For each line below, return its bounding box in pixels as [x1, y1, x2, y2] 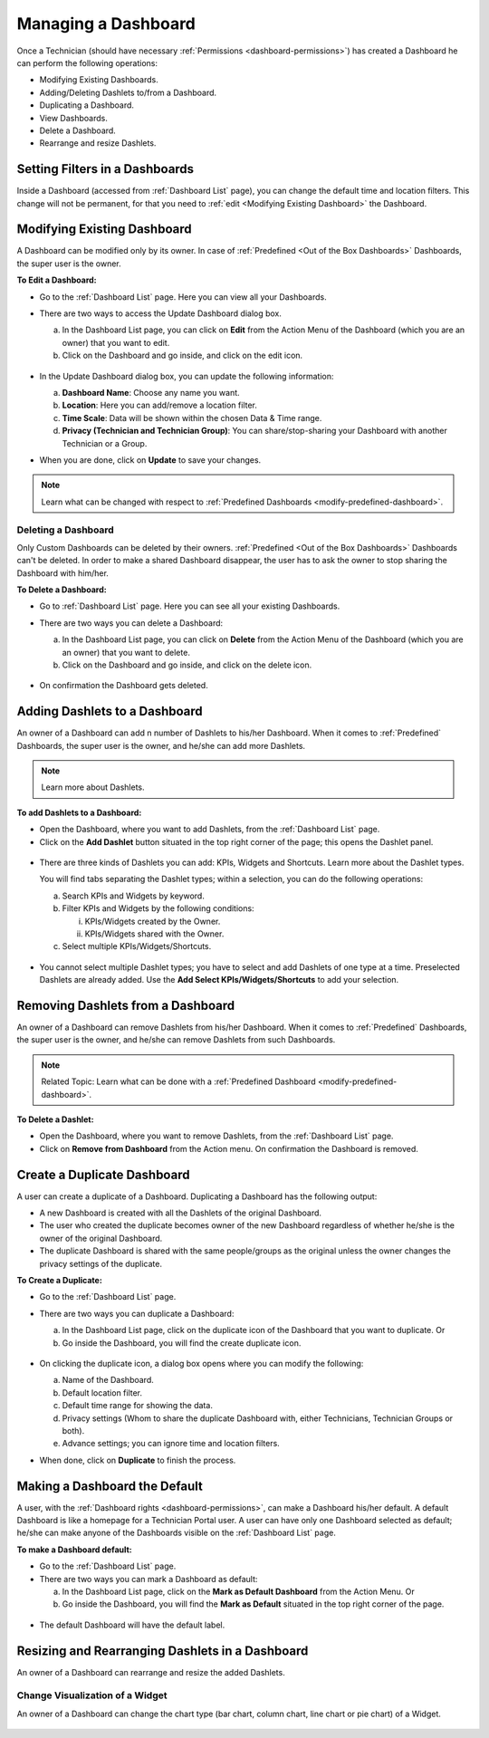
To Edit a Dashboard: [16, 274, 97, 285]
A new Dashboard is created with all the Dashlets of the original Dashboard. [39, 1207, 321, 1218]
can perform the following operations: [16, 57, 158, 68]
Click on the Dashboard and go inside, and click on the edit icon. [62, 350, 303, 361]
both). [62, 1425, 85, 1436]
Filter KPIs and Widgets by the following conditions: [62, 903, 254, 914]
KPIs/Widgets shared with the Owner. [84, 928, 225, 939]
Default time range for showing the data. [62, 1400, 213, 1411]
